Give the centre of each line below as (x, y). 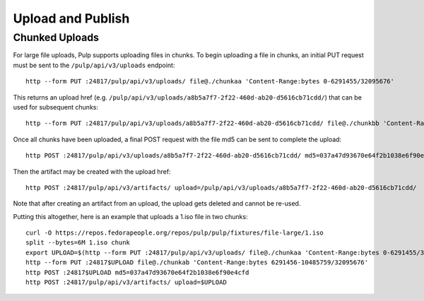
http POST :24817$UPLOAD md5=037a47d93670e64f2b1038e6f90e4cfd (137, 272)
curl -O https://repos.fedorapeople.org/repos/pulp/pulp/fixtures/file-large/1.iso (175, 233)
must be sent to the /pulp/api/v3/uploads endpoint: (94, 65)
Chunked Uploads (56, 37)
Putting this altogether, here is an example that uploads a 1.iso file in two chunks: (130, 216)
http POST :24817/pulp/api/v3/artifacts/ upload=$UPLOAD (126, 282)
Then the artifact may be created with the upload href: (92, 171)
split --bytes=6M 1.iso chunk (78, 243)
